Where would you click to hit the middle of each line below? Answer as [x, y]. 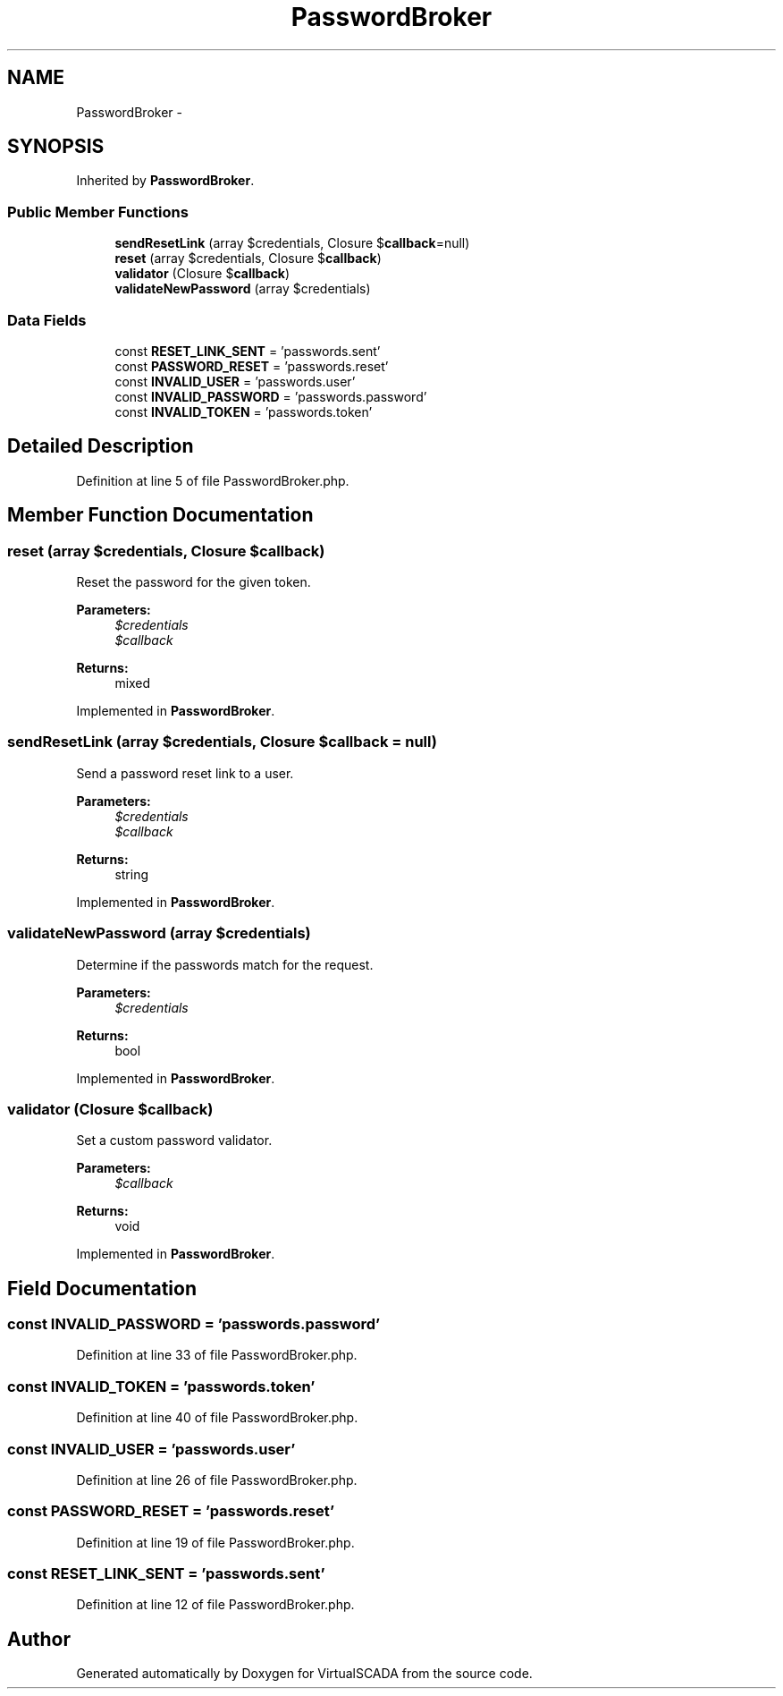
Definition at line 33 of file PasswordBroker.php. [217, 1355]
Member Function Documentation [160, 515]
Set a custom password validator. [174, 1141]
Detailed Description [101, 446]
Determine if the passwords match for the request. [225, 964]
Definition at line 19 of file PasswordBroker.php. [215, 1542]
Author [39, 1639]
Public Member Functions [98, 212]
